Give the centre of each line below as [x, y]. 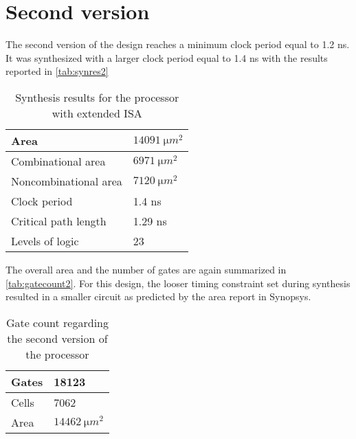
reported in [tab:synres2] [57, 71]
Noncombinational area [67, 181]
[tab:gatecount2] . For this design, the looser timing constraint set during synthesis [178, 283]
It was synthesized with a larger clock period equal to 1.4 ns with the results [167, 57]
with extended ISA [97, 113]
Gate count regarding [57, 322]
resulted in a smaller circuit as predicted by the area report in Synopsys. [158, 296]
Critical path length [59, 221]
